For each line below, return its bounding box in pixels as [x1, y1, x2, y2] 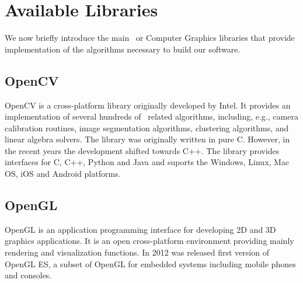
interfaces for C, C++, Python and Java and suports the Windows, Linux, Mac [5, 156, 290, 168]
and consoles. [5, 269, 52, 281]
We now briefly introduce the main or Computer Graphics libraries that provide [5, 32, 295, 44]
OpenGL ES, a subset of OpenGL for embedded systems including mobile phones [5, 257, 296, 270]
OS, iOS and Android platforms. [5, 167, 121, 180]
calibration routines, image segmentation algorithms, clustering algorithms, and [5, 121, 289, 134]
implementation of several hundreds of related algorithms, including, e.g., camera [5, 110, 298, 123]
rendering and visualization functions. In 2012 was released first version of [5, 246, 269, 258]
